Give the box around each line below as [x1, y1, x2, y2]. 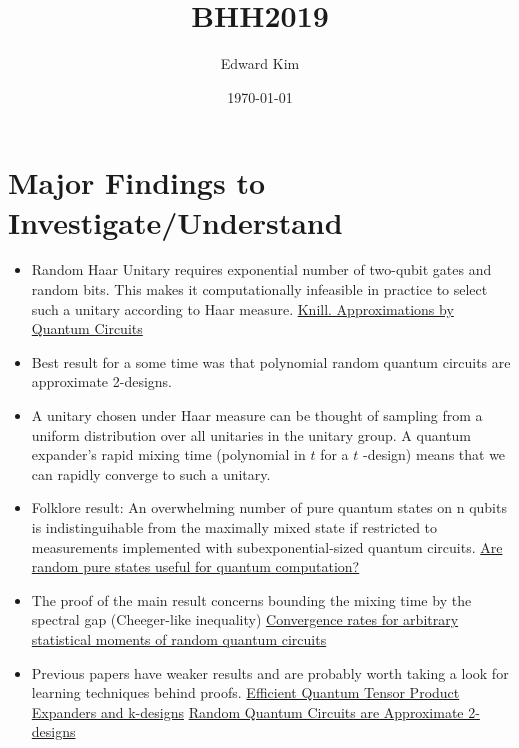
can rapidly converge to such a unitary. [31, 463, 271, 484]
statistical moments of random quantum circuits [31, 628, 327, 649]
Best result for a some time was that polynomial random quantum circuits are [31, 351, 511, 372]
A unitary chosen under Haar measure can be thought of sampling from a [31, 405, 483, 425]
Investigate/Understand [8, 201, 343, 242]
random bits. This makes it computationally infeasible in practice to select [31, 279, 488, 300]
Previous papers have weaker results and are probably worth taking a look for [31, 662, 509, 683]
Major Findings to [8, 162, 266, 203]
